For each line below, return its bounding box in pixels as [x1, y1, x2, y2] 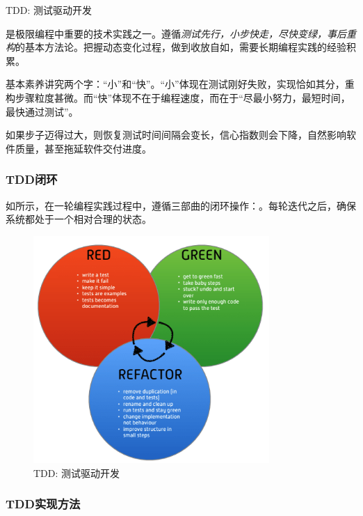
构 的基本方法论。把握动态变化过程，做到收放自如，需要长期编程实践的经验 [6, 40, 346, 54]
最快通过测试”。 [6, 104, 79, 118]
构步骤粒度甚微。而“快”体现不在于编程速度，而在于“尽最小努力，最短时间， [6, 90, 350, 104]
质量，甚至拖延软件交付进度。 [15, 141, 152, 155]
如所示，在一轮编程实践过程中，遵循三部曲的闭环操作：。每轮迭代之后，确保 [6, 198, 356, 212]
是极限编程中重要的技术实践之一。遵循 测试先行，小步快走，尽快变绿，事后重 [6, 26, 356, 40]
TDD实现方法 [6, 495, 81, 513]
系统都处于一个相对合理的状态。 [6, 212, 152, 226]
